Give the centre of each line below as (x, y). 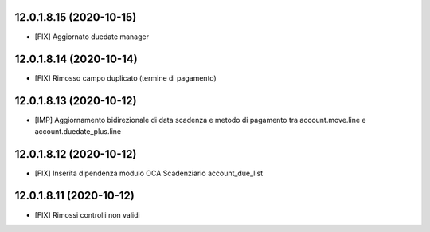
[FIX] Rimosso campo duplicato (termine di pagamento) (125, 78)
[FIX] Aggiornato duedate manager (92, 37)
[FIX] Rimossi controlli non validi (87, 214)
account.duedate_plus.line (78, 131)
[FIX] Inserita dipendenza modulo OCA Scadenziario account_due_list (149, 173)
